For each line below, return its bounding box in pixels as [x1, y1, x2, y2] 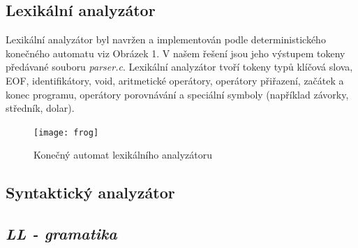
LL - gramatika [6, 223, 117, 245]
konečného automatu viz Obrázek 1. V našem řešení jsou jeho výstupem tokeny [6, 45, 345, 60]
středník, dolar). [6, 101, 75, 115]
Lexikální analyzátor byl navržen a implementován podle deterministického [6, 32, 326, 47]
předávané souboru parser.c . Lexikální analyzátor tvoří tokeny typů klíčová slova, [6, 59, 353, 74]
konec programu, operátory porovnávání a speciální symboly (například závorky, [6, 87, 349, 101]
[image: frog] [33, 127, 99, 138]
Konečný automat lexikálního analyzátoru [33, 147, 212, 162]
